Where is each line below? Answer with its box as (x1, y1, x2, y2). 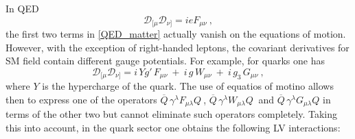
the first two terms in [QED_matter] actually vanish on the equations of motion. (5, 27, 346, 41)
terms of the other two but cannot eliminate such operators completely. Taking (5, 107, 337, 121)
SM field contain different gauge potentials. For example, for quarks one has (5, 53, 325, 68)
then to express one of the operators (5, 92, 157, 106)
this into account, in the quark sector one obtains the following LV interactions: (5, 120, 341, 134)
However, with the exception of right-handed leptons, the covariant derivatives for (5, 40, 350, 54)
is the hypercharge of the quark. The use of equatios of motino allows (42, 79, 334, 93)
